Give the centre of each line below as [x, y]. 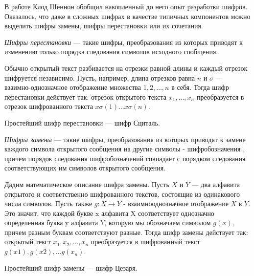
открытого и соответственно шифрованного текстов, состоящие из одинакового [122, 194]
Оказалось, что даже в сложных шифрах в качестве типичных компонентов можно [127, 16]
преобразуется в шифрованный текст [145, 242]
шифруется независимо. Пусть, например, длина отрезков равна [100, 77]
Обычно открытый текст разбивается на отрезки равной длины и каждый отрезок [126, 68]
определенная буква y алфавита [51, 223]
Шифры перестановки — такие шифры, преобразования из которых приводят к [124, 42]
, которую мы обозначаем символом [158, 223]
